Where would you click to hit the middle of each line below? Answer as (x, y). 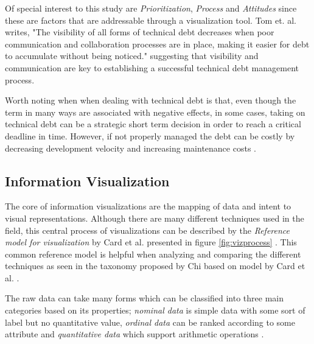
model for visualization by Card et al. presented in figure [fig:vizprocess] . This (151, 242)
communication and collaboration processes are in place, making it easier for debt (157, 44)
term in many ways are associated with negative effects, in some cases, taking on (155, 112)
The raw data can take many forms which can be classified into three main (145, 298)
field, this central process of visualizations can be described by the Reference (148, 230)
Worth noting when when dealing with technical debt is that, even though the (151, 100)
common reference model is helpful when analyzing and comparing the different (153, 254)
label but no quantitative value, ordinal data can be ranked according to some (150, 322)
